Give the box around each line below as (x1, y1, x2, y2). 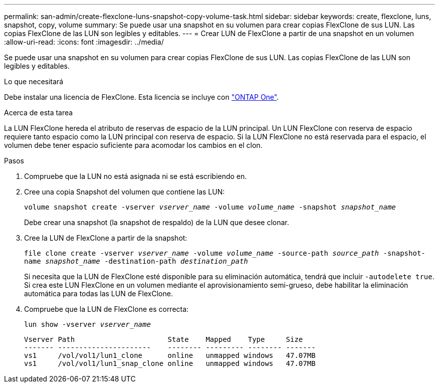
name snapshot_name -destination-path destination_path (24, 257, 248, 265)
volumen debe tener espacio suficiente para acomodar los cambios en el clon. (4, 141, 263, 149)
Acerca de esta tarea (4, 108, 73, 117)
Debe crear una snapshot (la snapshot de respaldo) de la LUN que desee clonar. (24, 218, 289, 227)
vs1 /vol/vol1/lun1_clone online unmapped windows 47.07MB (24, 351, 316, 359)
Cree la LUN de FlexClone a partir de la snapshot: (24, 234, 187, 242)
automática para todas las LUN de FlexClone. (24, 289, 173, 298)
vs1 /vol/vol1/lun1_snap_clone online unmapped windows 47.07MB (24, 359, 316, 367)
